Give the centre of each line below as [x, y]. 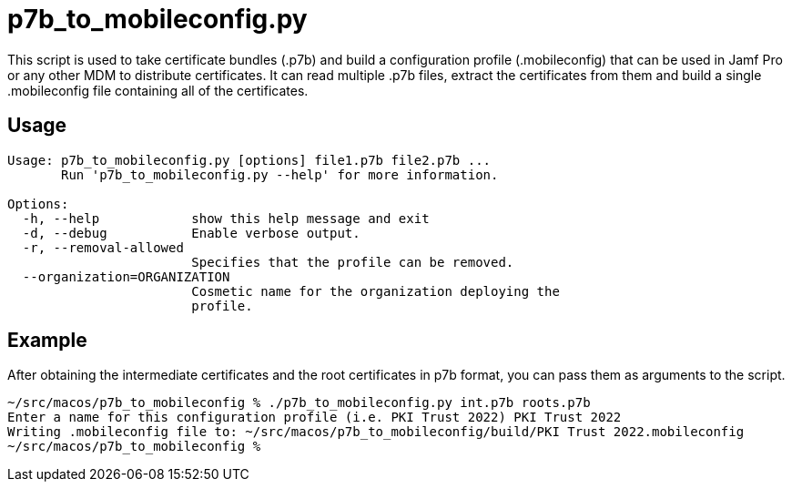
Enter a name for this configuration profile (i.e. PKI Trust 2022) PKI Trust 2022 [315, 418]
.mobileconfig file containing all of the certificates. [158, 90]
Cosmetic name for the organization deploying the [376, 291]
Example [47, 341]
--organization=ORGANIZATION [126, 276]
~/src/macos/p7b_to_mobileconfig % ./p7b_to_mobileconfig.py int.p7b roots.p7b [299, 403]
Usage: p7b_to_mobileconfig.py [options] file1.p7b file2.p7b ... [249, 160]
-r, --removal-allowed [103, 247]
